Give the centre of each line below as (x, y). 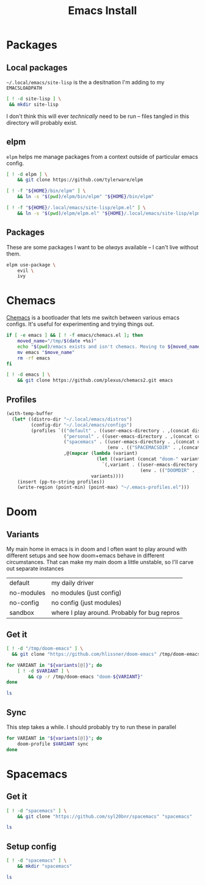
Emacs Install (103, 11)
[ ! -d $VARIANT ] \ (43, 671)
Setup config (31, 846)
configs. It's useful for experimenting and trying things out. (80, 324)
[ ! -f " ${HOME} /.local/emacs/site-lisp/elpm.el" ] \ (76, 208)
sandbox (22, 613)
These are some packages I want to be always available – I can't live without (103, 247)
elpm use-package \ (31, 265)
